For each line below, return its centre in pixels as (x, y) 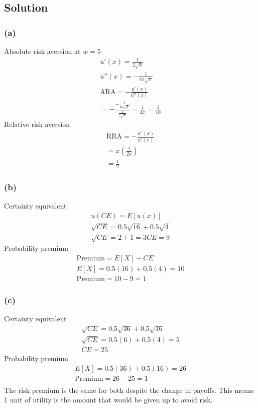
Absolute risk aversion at (42, 51)
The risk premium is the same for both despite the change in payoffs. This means (129, 390)
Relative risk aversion (37, 124)
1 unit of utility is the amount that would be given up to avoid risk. (108, 400)
